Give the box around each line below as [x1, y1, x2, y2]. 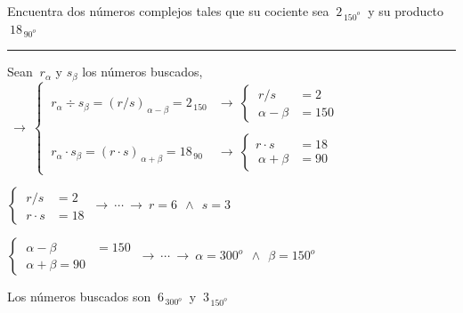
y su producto [368, 2, 444, 20]
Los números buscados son [7, 287, 151, 306]
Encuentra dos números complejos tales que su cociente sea [7, 2, 329, 20]
